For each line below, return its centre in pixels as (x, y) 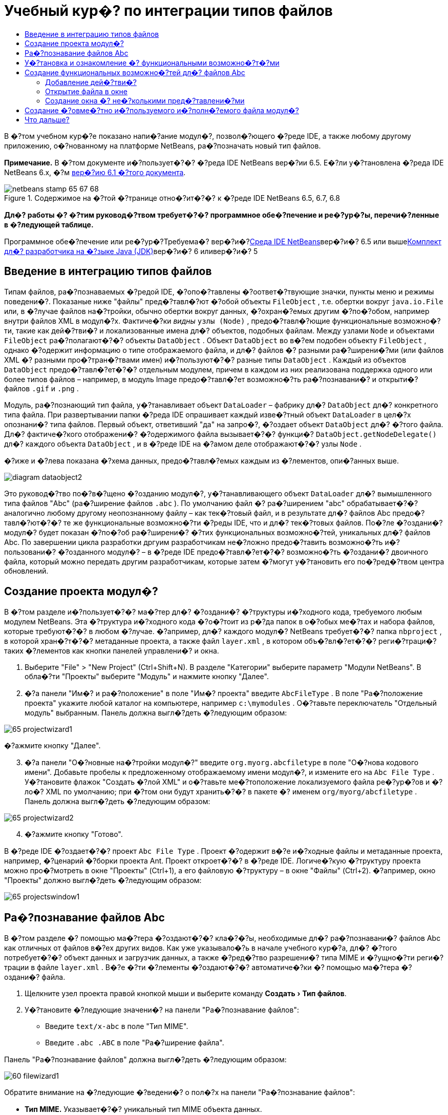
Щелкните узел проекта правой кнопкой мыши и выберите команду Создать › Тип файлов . (186, 994)
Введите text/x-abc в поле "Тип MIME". (117, 1026)
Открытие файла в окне (87, 91)
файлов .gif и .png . (41, 388)
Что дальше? (47, 119)
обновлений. (26, 571)
